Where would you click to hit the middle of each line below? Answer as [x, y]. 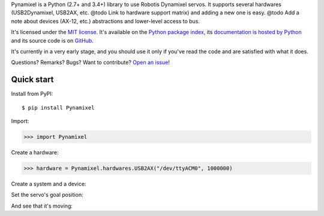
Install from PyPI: [32, 94]
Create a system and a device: [49, 184]
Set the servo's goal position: [47, 195]
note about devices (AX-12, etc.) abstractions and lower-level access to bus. [106, 21]
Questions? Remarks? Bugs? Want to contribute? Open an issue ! [91, 62]
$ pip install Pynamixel [58, 107]
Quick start [32, 80]
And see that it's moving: [42, 206]
